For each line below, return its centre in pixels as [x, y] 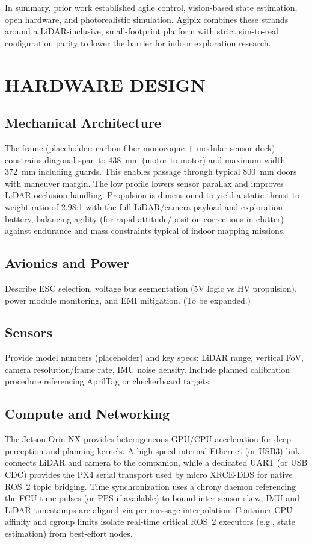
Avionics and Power [67, 263]
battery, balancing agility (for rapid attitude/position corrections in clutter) [145, 218]
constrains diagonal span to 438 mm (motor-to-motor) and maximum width [145, 159]
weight [17, 206]
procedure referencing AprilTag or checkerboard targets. [108, 381]
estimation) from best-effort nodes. [69, 533]
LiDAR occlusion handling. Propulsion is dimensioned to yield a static [134, 195]
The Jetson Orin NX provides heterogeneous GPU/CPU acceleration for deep [148, 439]
